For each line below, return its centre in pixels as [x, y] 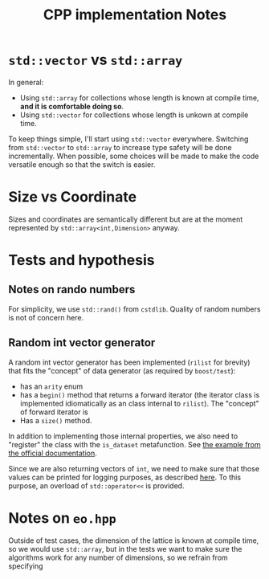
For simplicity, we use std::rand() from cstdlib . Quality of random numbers [134, 309]
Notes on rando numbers [72, 289]
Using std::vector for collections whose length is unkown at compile [134, 115]
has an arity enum [51, 386]
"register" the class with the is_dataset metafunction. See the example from [134, 444]
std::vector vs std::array [96, 60]
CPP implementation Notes [135, 15]
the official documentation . [53, 453]
